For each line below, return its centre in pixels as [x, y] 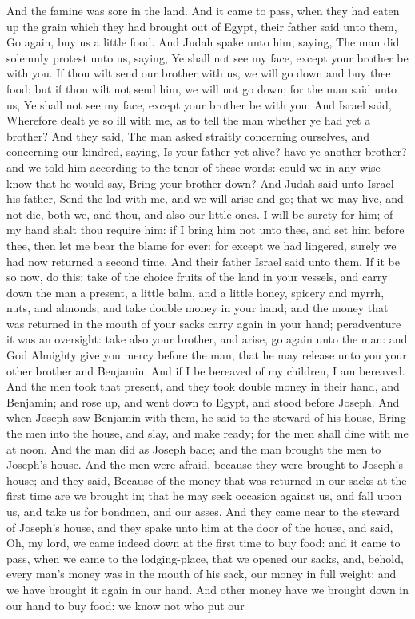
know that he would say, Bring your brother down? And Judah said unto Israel [200, 183]
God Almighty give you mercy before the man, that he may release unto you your [207, 355]
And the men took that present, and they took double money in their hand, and [203, 386]
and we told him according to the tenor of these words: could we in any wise [194, 167]
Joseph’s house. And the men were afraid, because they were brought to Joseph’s [205, 464]
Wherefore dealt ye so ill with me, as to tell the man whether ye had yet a [189, 120]
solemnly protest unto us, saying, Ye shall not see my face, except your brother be [207, 57]
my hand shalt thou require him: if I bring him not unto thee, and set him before [206, 230]
